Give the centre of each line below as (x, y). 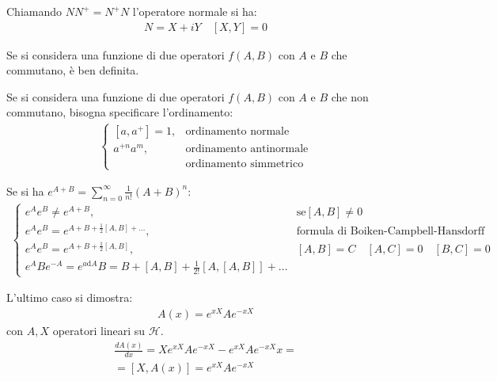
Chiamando (34, 11)
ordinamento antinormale (247, 149)
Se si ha (25, 190)
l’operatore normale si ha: (195, 11)
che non (350, 96)
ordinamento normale (237, 132)
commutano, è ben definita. (73, 70)
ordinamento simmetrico (245, 164)
